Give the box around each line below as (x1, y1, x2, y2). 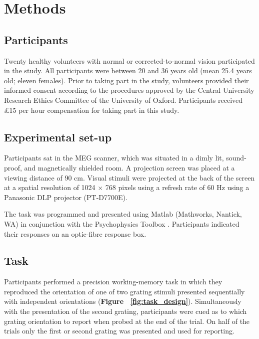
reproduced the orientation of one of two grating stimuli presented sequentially (4, 286, 245, 296)
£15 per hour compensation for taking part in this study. (4, 104, 179, 115)
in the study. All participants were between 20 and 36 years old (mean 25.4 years (4, 65, 252, 76)
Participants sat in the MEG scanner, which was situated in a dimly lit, (4, 152, 224, 163)
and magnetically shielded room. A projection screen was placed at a (24, 162, 235, 173)
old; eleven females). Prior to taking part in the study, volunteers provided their (4, 75, 249, 85)
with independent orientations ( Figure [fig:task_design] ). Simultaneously (4, 296, 241, 306)
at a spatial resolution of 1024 (4, 182, 95, 193)
